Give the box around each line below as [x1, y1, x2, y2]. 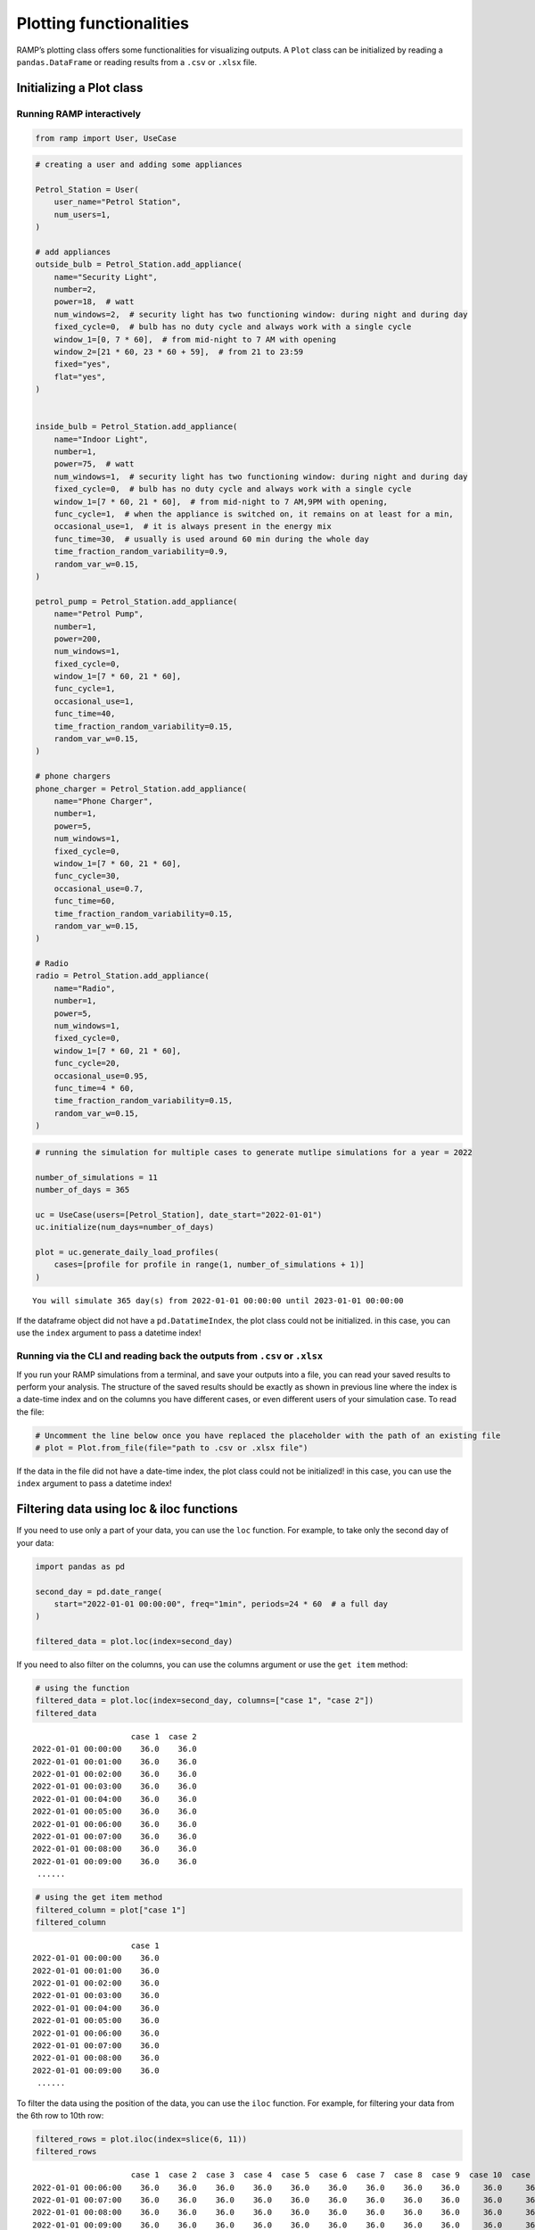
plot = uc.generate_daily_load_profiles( [35, 1247, 219, 1257]
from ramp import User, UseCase [35, 133, 177, 143]
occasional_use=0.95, [53, 1070, 149, 1081]
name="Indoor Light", [53, 434, 149, 444]
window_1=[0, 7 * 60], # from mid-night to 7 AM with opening [53, 334, 337, 344]
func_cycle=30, [53, 871, 120, 881]
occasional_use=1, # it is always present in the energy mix [53, 522, 332, 532]
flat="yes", [53, 371, 107, 382]
